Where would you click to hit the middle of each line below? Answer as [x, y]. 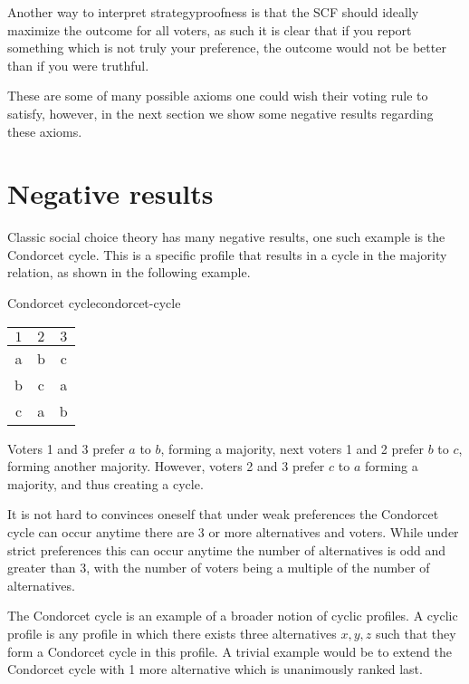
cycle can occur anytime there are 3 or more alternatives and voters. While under [233, 532]
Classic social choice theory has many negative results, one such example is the [226, 237]
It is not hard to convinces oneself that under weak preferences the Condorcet [223, 514]
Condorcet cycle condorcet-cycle [94, 303]
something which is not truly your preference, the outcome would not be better [227, 48]
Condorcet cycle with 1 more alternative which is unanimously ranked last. [215, 669]
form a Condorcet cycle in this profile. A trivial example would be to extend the [230, 651]
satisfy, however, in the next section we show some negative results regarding [220, 113]
